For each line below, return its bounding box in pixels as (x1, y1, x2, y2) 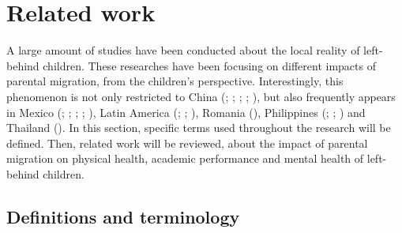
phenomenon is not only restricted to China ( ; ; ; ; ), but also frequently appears (6, 88, 396, 104)
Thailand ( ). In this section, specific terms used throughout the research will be (6, 119, 391, 136)
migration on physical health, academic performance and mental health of (6, 150, 364, 167)
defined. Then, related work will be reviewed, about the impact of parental (6, 134, 368, 151)
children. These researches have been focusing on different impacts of (43, 57, 376, 73)
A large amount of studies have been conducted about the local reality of (6, 42, 360, 58)
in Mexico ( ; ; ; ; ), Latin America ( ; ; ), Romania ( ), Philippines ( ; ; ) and (6, 103, 366, 120)
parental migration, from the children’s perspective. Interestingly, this (6, 73, 344, 89)
